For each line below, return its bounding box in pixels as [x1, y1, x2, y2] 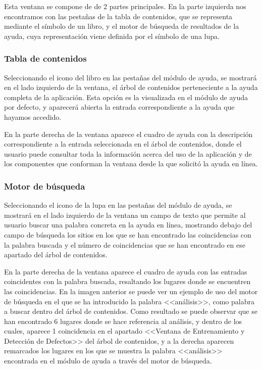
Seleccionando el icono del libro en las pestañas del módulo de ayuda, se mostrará [4, 72, 257, 82]
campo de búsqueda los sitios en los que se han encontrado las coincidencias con [4, 229, 251, 240]
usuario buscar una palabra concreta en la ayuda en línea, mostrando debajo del [4, 219, 252, 230]
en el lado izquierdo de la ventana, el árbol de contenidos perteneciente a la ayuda [4, 82, 258, 93]
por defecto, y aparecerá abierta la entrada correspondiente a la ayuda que [4, 102, 235, 112]
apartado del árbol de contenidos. [4, 249, 108, 260]
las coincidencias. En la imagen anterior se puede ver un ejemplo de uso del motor [4, 286, 258, 296]
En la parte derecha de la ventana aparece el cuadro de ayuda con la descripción [4, 128, 253, 139]
